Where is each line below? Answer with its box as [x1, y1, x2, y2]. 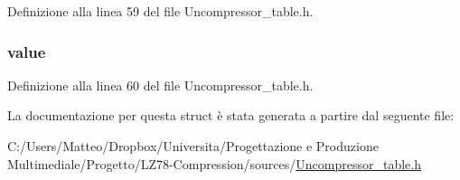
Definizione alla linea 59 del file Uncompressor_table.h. [7, 2, 314, 20]
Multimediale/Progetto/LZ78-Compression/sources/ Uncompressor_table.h [7, 154, 421, 173]
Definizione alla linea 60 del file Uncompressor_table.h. [7, 75, 314, 94]
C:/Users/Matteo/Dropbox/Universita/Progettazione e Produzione [7, 137, 379, 155]
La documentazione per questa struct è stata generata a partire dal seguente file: [7, 106, 455, 125]
